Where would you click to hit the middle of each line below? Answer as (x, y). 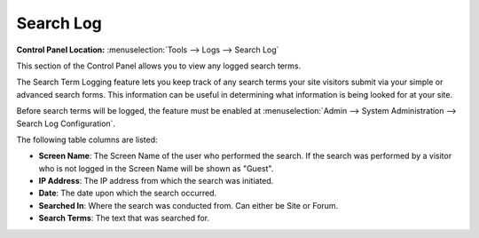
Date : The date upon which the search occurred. (128, 193)
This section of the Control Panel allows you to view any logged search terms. (159, 66)
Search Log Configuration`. (66, 123)
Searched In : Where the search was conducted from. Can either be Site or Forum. (188, 205)
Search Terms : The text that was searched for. (124, 218)
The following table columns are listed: (87, 139)
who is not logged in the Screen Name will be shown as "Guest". (156, 168)
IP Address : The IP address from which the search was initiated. (156, 181)
